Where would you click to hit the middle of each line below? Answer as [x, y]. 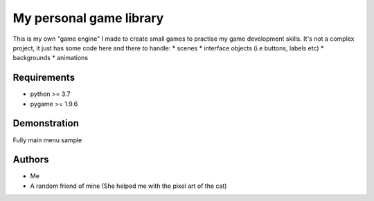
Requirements [44, 78]
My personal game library [88, 18]
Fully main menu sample [47, 140]
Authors [31, 160]
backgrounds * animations [51, 58]
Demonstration [46, 123]
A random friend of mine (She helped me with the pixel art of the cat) [128, 186]
